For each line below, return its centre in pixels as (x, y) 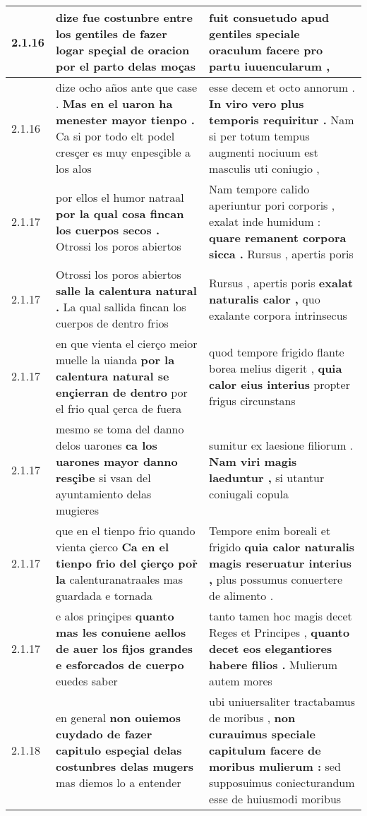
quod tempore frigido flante (277, 352)
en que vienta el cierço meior (127, 343)
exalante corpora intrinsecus (278, 315)
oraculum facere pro (266, 50)
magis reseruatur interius (281, 563)
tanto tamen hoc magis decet (281, 616)
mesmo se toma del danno (120, 429)
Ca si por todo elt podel (115, 136)
